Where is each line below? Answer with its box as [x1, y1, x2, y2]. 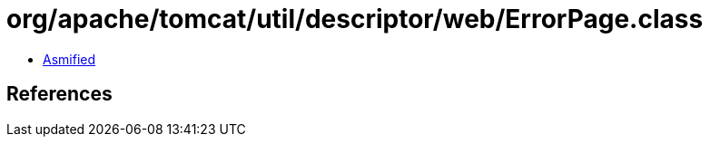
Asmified [43, 51, 96, 67]
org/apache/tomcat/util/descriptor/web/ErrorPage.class [6, 4, 704, 34]
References [6, 82, 113, 106]
